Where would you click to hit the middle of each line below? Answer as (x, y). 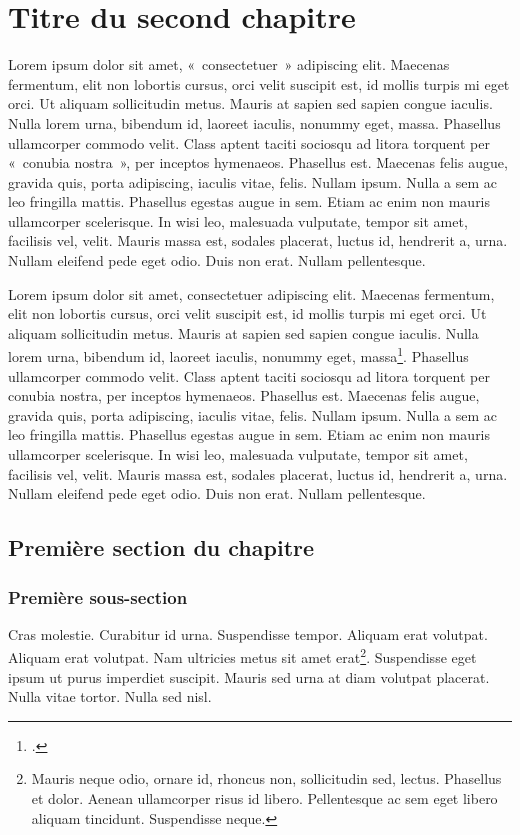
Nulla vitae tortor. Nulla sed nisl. (110, 696)
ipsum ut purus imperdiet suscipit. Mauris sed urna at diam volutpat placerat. (249, 676)
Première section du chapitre (161, 547)
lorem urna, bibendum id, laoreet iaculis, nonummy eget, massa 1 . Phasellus (238, 355)
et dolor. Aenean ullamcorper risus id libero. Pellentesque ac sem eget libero (264, 798)
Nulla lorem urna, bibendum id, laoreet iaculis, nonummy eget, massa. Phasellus (254, 122)
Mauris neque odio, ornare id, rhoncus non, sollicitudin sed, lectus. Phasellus (266, 778)
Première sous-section (98, 596)
